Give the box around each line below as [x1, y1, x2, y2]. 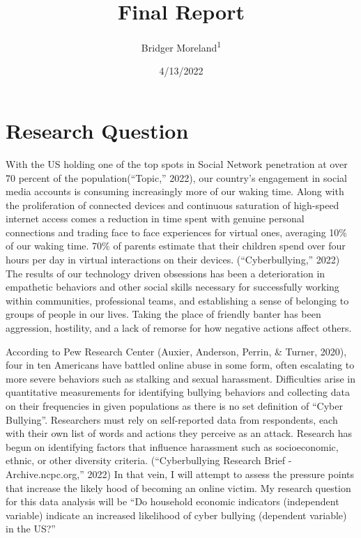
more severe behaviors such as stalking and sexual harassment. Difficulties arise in [6, 371, 355, 385]
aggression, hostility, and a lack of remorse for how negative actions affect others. [6, 321, 352, 335]
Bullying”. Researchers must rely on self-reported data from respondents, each [6, 412, 338, 426]
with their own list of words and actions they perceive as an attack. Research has [6, 426, 352, 440]
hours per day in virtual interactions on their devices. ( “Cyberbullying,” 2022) [6, 252, 340, 267]
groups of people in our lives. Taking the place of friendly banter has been [6, 307, 321, 321]
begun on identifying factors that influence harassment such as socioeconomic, [6, 439, 339, 454]
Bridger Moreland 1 [141, 38, 222, 54]
